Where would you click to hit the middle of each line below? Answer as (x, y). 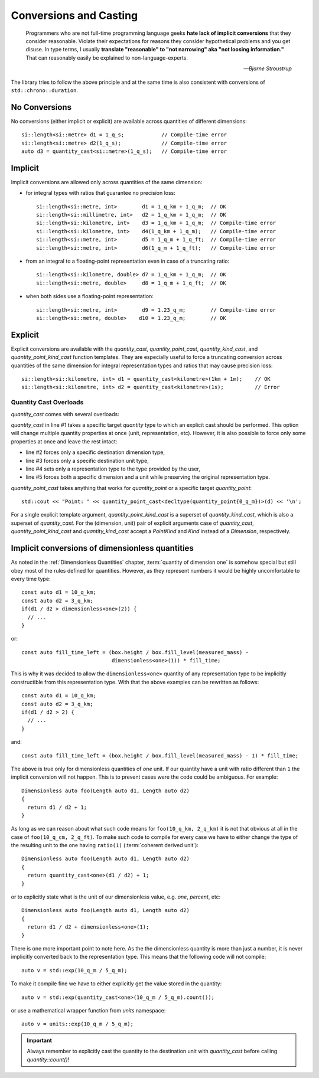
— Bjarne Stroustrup (267, 68)
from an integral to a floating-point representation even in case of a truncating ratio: (128, 261)
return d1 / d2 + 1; (57, 807)
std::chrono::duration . (45, 90)
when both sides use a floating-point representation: (89, 296)
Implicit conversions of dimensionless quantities (102, 548)
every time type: (31, 579)
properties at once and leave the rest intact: (64, 441)
